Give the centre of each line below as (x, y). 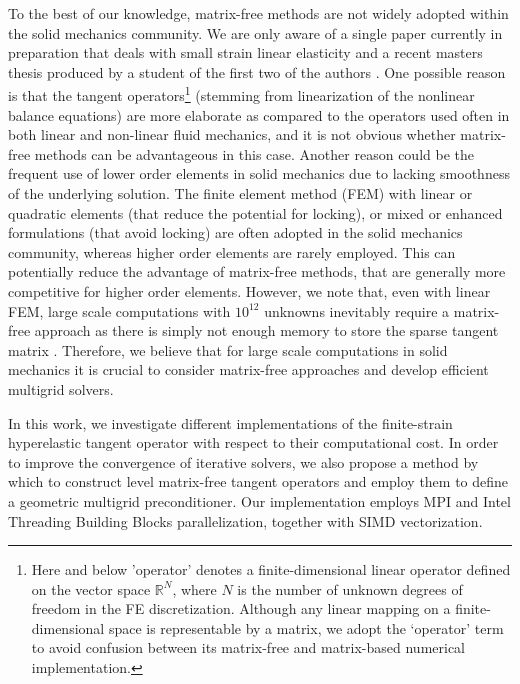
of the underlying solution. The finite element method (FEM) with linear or (240, 193)
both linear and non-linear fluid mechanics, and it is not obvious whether (232, 134)
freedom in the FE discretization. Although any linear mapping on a (241, 608)
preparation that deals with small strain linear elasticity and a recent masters (245, 52)
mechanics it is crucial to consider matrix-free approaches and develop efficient (248, 369)
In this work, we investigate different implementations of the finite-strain (230, 422)
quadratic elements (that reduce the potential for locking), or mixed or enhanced (255, 212)
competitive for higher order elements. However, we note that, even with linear (249, 290)
